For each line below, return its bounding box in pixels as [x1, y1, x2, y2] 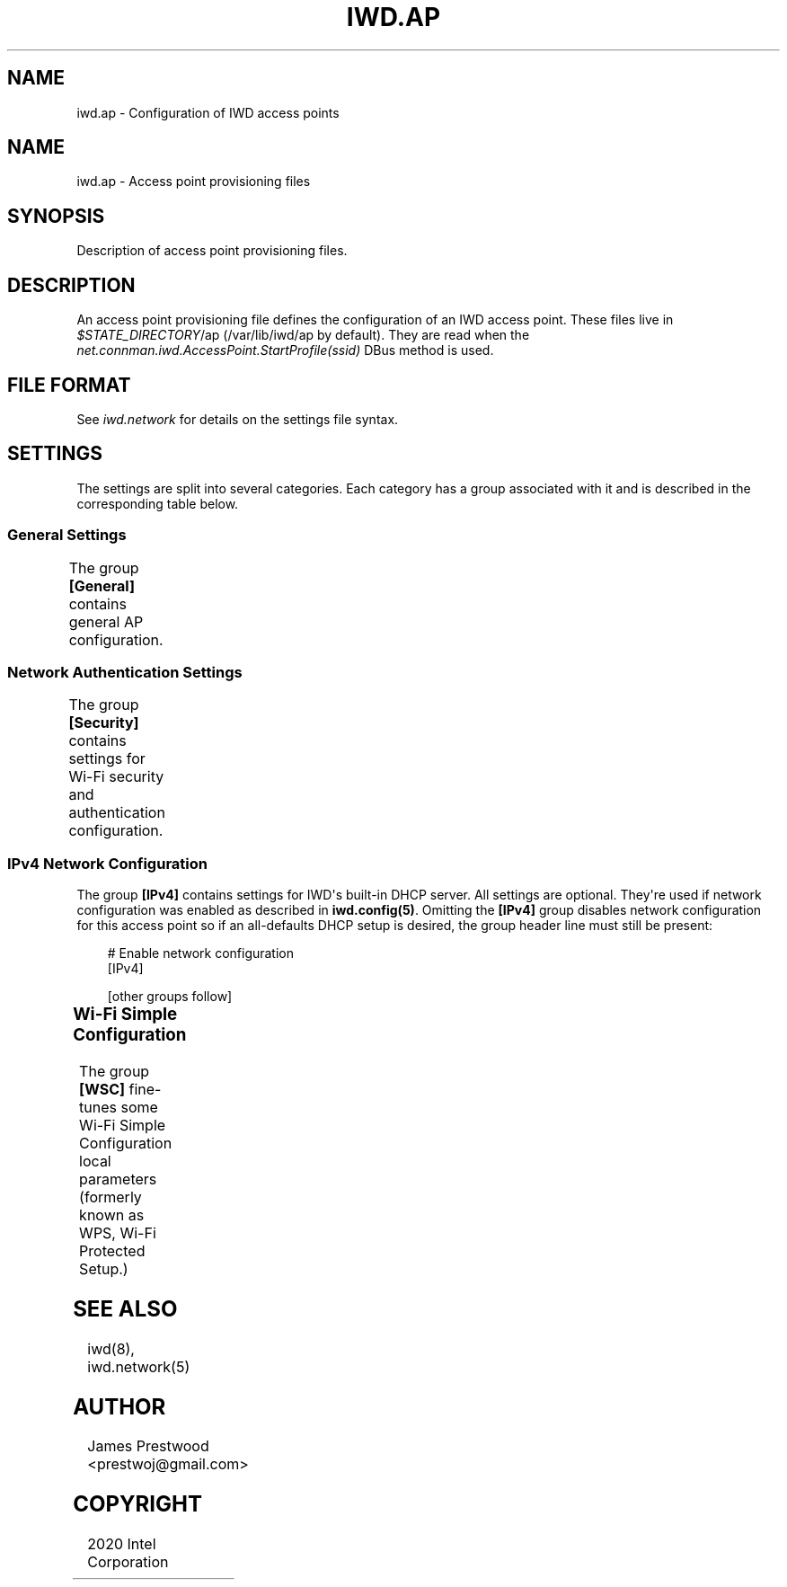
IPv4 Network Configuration [7, 854, 208, 873]
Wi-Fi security [68, 767, 164, 786]
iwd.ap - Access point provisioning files [76, 173, 311, 190]
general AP [68, 612, 144, 631]
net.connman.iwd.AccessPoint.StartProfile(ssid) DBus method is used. [76, 342, 494, 359]
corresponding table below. [76, 495, 239, 511]
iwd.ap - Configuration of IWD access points [76, 104, 340, 120]
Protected [79, 1241, 146, 1260]
